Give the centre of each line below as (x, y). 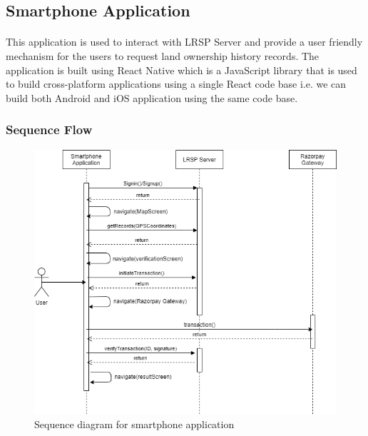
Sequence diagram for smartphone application (134, 424)
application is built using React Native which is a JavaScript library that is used (182, 70)
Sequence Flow (49, 130)
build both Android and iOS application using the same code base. (152, 97)
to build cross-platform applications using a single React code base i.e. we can (176, 84)
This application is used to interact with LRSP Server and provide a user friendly (184, 42)
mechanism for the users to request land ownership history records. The (163, 55)
